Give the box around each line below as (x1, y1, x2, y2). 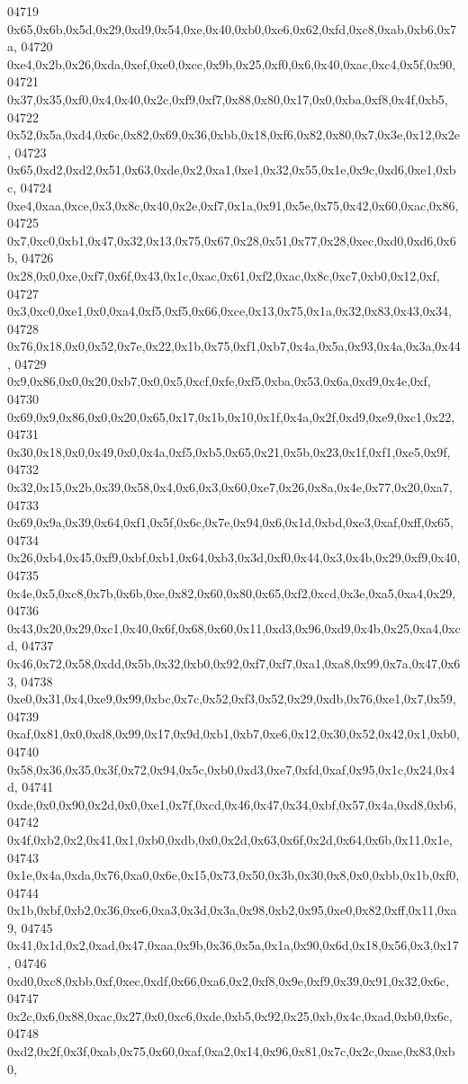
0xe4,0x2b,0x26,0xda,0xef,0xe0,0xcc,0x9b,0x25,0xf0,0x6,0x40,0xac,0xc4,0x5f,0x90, (7, 54, 456, 73)
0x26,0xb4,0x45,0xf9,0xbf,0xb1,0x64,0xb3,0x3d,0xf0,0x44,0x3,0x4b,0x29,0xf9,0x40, (7, 548, 461, 567)
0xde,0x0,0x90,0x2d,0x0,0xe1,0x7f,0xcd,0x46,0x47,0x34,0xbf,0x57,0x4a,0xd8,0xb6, (7, 794, 457, 813)
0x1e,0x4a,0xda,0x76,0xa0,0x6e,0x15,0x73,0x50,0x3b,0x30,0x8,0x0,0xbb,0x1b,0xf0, (7, 865, 460, 884)
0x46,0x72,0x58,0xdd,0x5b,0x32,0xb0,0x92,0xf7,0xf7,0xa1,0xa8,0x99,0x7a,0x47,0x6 (7, 653, 461, 672)
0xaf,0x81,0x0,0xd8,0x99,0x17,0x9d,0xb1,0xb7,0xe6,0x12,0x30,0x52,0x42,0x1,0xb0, (7, 724, 460, 743)
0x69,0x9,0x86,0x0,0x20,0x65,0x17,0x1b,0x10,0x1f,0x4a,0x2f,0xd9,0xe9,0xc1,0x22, (7, 407, 455, 426)
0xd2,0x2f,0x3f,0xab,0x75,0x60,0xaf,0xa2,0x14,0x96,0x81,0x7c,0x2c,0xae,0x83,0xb (7, 1042, 455, 1061)
